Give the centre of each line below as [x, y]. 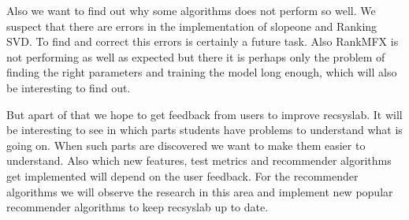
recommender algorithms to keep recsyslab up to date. [138, 207]
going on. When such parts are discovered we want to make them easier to [186, 145]
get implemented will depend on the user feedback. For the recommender [182, 175]
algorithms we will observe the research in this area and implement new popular [200, 191]
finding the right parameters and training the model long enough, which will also [202, 72]
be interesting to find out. [69, 87]
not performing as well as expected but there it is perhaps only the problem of [196, 56]
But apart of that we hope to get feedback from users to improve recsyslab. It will [204, 114]
